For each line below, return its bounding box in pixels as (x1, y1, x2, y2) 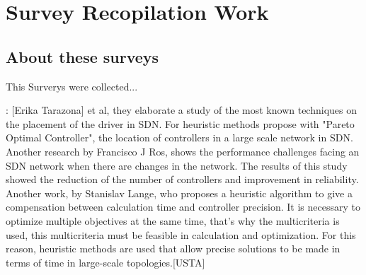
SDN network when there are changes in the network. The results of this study (6, 158, 348, 172)
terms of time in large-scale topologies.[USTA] (6, 254, 205, 269)
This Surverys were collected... (6, 78, 138, 93)
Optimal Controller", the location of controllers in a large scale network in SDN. (6, 130, 353, 145)
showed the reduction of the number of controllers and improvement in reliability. (6, 172, 359, 187)
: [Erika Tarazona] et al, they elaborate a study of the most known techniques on (6, 103, 357, 117)
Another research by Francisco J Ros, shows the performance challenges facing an (6, 144, 360, 158)
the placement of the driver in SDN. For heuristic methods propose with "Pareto (6, 116, 355, 131)
